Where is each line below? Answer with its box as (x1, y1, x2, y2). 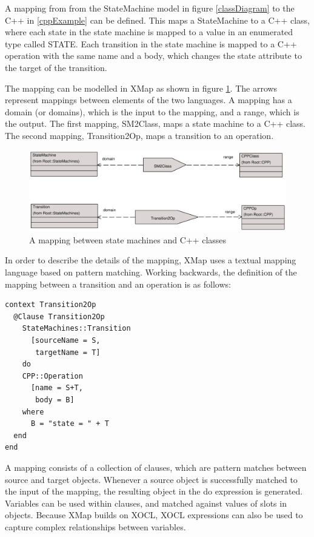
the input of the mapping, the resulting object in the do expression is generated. (5, 485, 303, 498)
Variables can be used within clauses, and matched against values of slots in (5, 496, 287, 509)
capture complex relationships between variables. (5, 520, 186, 533)
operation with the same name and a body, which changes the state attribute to (5, 49, 302, 62)
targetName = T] (35, 348, 101, 357)
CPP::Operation (22, 371, 83, 380)
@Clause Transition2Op (13, 312, 105, 321)
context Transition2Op (5, 300, 96, 309)
